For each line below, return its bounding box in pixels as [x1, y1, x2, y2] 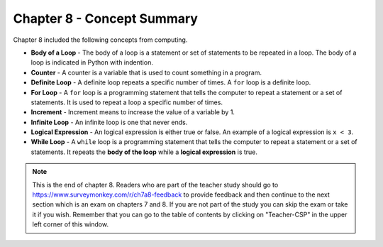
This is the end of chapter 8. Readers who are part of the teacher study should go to [32, 180, 279, 189]
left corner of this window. [32, 220, 109, 229]
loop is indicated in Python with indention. [30, 58, 154, 67]
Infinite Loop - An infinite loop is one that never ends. [30, 118, 188, 126]
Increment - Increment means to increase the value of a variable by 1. [30, 108, 235, 116]
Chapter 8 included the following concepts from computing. [13, 35, 188, 44]
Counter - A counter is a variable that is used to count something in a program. [30, 68, 262, 77]
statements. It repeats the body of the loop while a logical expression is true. [30, 148, 258, 156]
